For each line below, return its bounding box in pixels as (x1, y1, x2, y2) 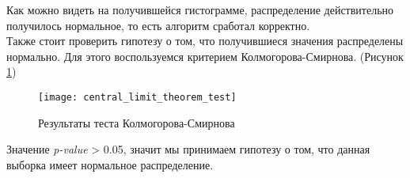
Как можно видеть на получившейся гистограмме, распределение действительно (6, 2, 394, 17)
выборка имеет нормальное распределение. (6, 156, 214, 172)
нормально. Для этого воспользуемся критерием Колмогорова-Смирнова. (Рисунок (6, 47, 404, 64)
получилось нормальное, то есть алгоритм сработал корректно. (6, 17, 310, 33)
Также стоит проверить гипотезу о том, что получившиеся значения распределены (6, 32, 404, 49)
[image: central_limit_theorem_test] (38, 91, 237, 103)
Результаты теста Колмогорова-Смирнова (38, 114, 235, 131)
